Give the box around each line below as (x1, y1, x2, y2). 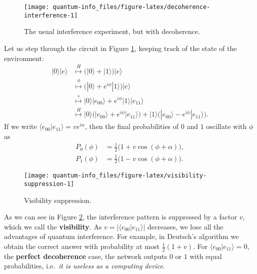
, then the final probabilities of (84, 121, 179, 131)
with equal (189, 250, 222, 261)
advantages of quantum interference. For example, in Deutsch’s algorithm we (4, 231, 239, 241)
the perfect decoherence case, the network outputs (4, 250, 167, 261)
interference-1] (24, 11, 78, 19)
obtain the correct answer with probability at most (4, 241, 160, 251)
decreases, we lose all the (147, 221, 223, 231)
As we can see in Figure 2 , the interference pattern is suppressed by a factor (4, 211, 237, 222)
